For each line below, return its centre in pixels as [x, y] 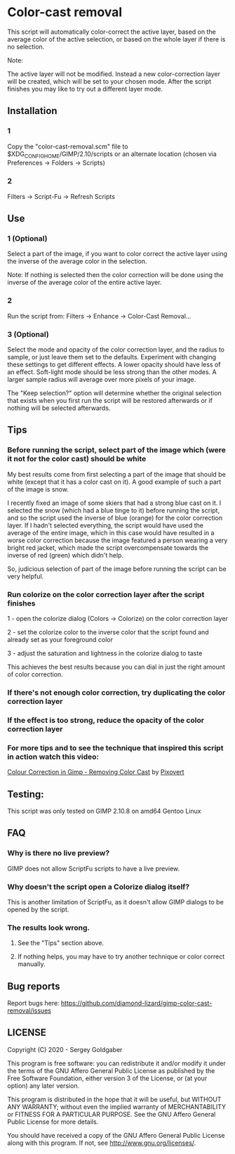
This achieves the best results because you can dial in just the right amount [116, 667]
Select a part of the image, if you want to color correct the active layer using [117, 254]
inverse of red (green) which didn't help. [66, 555]
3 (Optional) [28, 334]
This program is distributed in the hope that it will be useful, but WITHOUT [114, 1099]
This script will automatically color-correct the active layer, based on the [112, 32]
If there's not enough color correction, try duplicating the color [116, 692]
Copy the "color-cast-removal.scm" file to [68, 146]
